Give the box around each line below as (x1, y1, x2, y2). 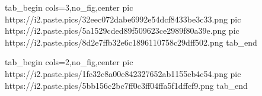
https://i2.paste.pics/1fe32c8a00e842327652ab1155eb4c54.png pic (5, 67, 241, 79)
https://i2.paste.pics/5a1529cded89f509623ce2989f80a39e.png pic (5, 24, 239, 37)
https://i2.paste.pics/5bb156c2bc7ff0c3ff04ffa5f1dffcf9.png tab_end (5, 79, 248, 91)
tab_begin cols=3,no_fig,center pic (5, 1, 133, 13)
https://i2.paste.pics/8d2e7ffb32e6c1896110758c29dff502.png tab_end (5, 36, 257, 48)
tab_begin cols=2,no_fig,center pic (5, 56, 133, 68)
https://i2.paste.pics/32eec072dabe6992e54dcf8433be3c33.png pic (5, 12, 241, 25)
